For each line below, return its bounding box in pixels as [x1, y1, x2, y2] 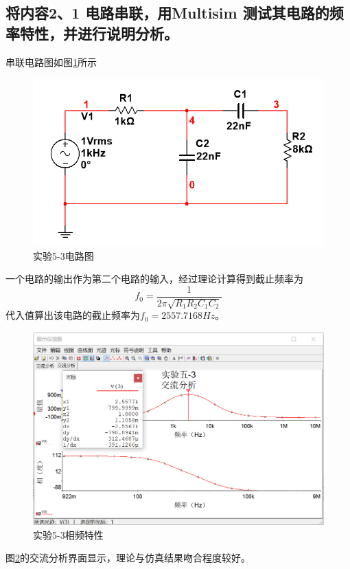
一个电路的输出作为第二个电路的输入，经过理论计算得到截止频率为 [5, 271, 303, 286]
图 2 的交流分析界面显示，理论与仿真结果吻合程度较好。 [5, 550, 250, 565]
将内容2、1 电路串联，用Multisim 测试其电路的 [5, 2, 329, 23]
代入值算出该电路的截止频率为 [5, 308, 140, 322]
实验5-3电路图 [33, 248, 94, 263]
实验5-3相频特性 [33, 527, 104, 542]
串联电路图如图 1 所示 [5, 54, 97, 69]
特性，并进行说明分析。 [19, 22, 178, 43]
